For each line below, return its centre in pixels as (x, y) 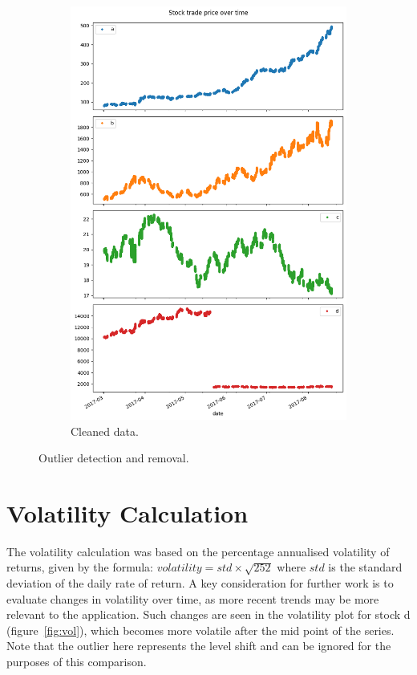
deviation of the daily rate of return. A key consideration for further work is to (200, 583)
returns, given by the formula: (80, 567)
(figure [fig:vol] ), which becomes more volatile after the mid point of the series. (200, 630)
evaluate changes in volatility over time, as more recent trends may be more (193, 598)
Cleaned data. (105, 431)
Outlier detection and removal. (114, 458)
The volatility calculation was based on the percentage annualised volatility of (198, 551)
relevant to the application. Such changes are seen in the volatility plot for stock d (208, 614)
